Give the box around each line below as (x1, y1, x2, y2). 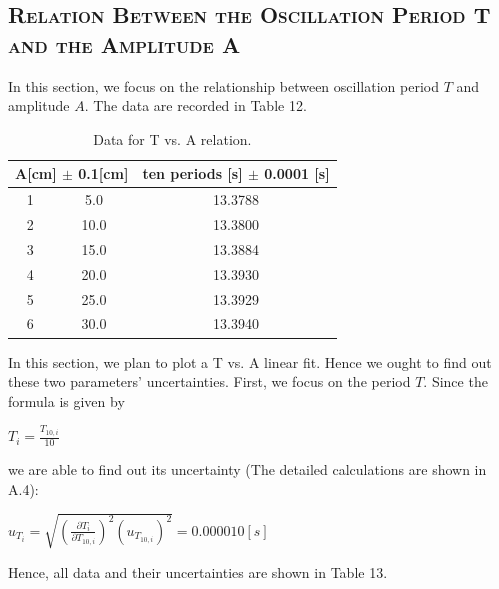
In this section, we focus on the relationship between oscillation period (8, 75, 439, 96)
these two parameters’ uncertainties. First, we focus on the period (8, 371, 411, 392)
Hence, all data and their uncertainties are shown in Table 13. (8, 561, 388, 582)
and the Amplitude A (8, 28, 241, 59)
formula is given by (8, 390, 125, 411)
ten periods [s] (142, 163, 243, 184)
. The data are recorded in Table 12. (84, 95, 307, 116)
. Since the (423, 371, 488, 392)
